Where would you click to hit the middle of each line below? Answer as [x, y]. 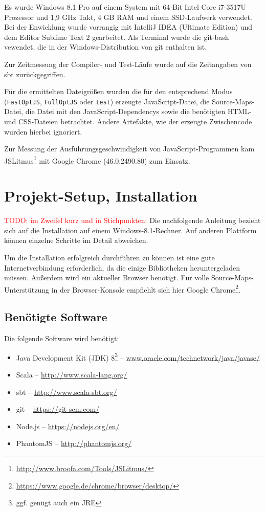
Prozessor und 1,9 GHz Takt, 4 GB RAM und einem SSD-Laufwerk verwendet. [128, 17]
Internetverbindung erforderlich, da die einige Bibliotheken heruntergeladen [122, 267]
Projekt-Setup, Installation [101, 196]
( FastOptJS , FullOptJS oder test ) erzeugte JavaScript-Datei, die [107, 101]
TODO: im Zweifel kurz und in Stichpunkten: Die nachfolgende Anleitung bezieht [132, 220]
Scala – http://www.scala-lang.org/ [72, 375]
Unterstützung [27, 289]
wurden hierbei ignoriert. [43, 131]
